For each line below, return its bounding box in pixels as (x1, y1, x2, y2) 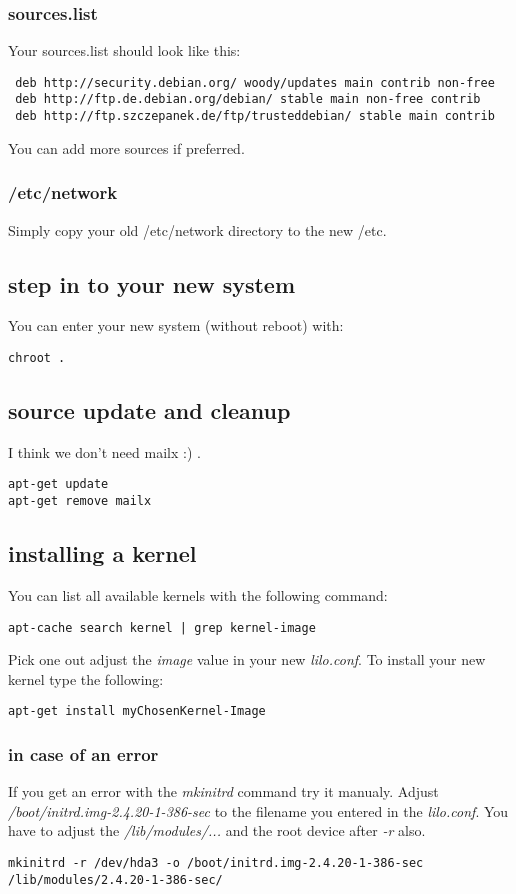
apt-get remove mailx (8, 494, 152, 509)
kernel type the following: (8, 668, 164, 689)
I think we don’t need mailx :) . (8, 441, 201, 462)
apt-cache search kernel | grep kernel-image (8, 620, 316, 635)
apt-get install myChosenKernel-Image (8, 704, 266, 719)
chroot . (8, 350, 66, 365)
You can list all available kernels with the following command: (8, 584, 388, 605)
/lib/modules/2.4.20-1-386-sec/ (8, 872, 223, 887)
